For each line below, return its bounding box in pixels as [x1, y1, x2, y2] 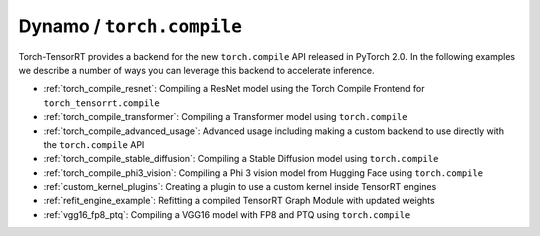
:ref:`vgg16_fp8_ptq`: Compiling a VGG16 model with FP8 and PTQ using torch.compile [43, 208, 411, 220]
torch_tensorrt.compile [43, 97, 160, 109]
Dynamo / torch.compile [18, 15, 242, 37]
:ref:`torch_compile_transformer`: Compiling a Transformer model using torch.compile [43, 111, 408, 123]
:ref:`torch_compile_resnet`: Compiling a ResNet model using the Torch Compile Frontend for [43, 83, 425, 95]
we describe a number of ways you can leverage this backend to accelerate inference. [18, 64, 375, 76]
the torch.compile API [43, 138, 145, 150]
